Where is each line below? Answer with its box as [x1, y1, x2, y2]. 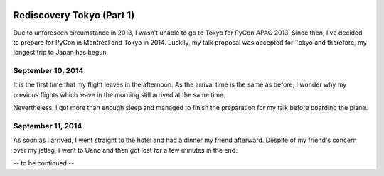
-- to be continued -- [13, 159, 75, 167]
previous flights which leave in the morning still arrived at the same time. [13, 90, 225, 99]
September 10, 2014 [13, 66, 84, 76]
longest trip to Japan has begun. [13, 48, 109, 57]
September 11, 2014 [13, 121, 82, 131]
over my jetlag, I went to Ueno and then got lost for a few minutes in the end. [13, 145, 238, 154]
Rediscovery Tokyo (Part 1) [13, 9, 135, 21]
